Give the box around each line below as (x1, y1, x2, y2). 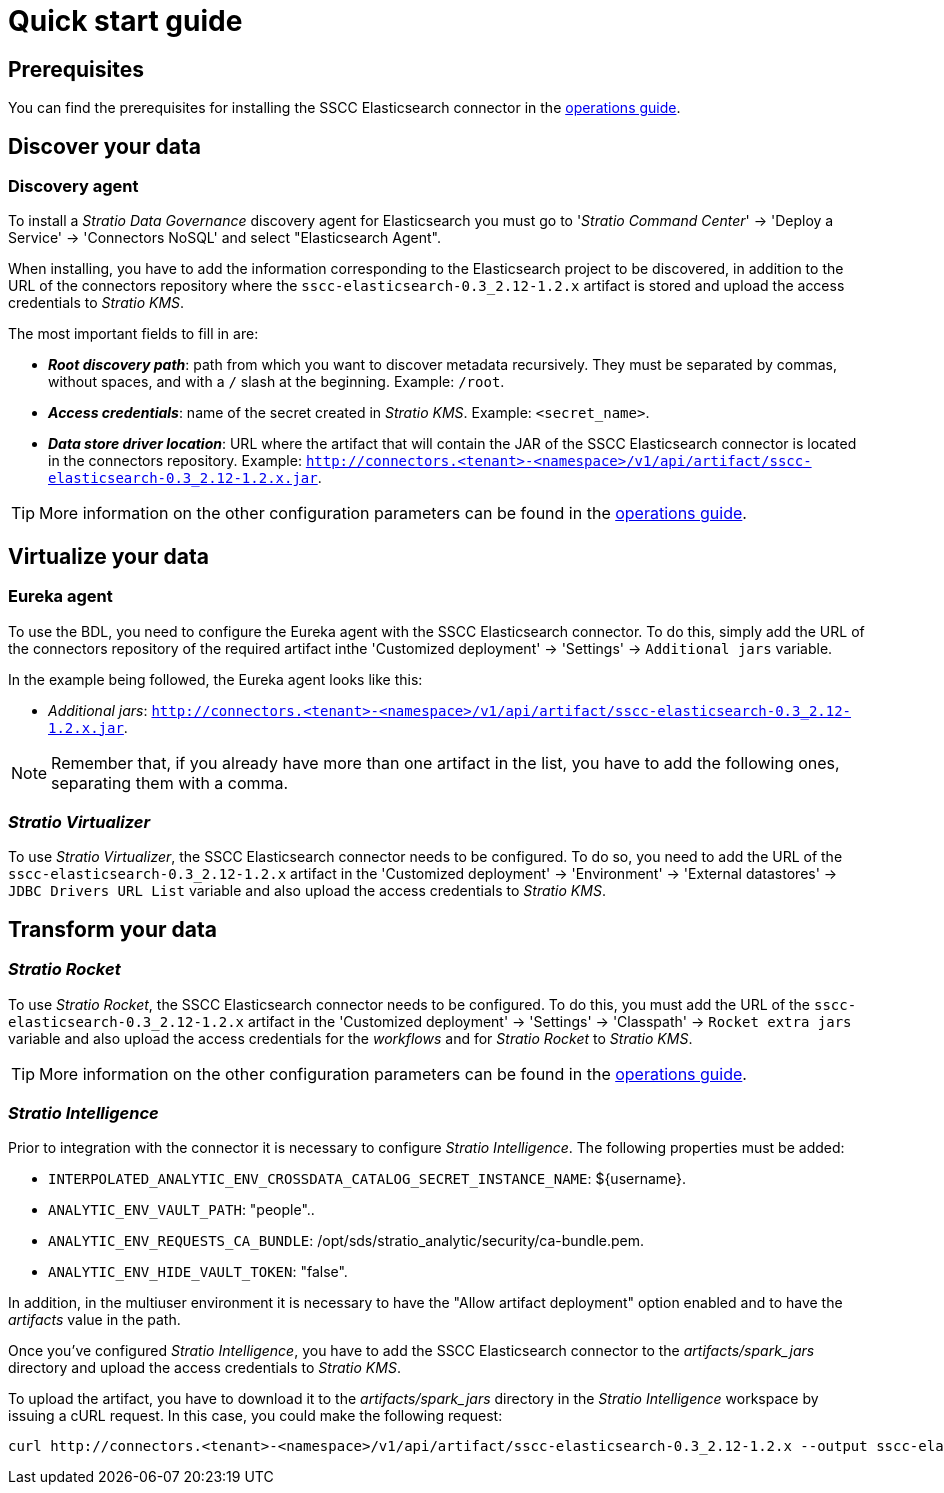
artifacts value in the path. (8, 1311, 181, 1329)
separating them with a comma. (51, 772, 289, 793)
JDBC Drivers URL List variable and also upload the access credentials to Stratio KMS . (8, 882, 606, 900)
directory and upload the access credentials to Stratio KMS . (8, 1359, 401, 1377)
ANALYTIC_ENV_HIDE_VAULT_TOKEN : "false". (48, 1263, 348, 1281)
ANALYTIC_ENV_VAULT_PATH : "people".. (48, 1201, 315, 1219)
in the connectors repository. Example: (48, 452, 302, 470)
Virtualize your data (8, 543, 209, 569)
